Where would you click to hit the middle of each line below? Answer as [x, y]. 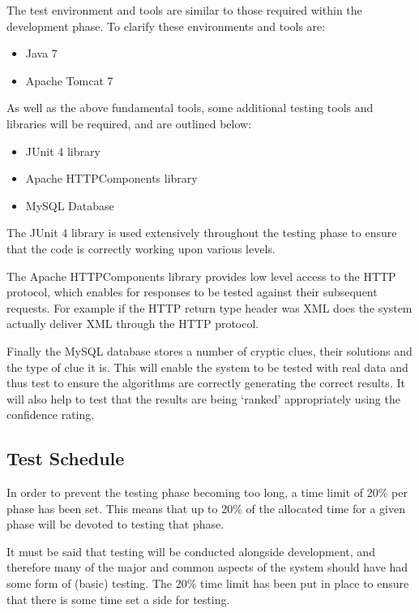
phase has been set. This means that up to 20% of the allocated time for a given [206, 508]
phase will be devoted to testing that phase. [115, 524]
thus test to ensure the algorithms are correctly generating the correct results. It [206, 383]
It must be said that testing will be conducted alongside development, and [191, 551]
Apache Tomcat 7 [69, 80]
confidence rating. [51, 414]
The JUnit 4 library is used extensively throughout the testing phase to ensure [202, 233]
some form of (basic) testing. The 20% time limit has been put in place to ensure [208, 583]
